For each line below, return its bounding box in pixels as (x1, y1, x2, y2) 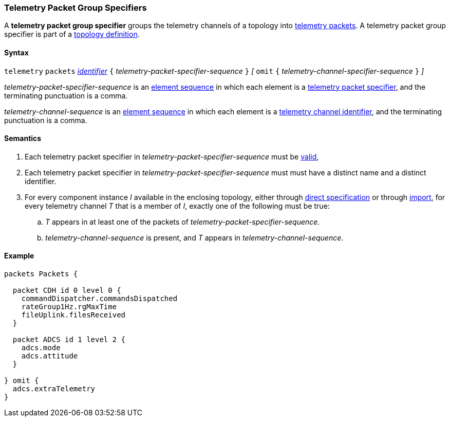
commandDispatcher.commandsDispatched (21, 294, 178, 303)
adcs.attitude (21, 352, 78, 360)
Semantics (4, 134, 42, 143)
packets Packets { (4, 270, 78, 278)
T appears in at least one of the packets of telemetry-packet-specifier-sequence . (45, 217, 320, 226)
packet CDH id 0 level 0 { (12, 286, 121, 295)
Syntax (4, 48, 29, 57)
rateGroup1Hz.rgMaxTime (21, 303, 117, 311)
